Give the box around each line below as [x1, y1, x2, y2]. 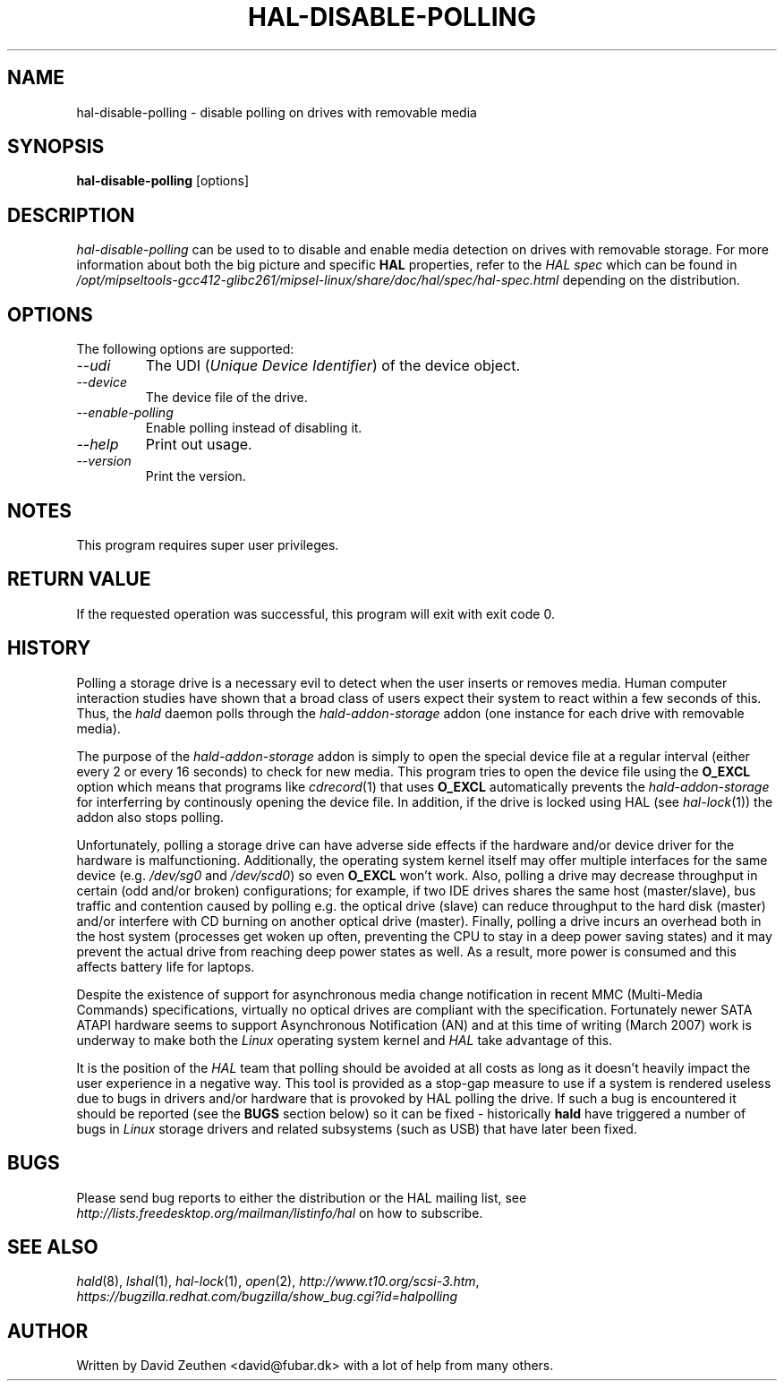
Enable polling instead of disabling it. [145, 420, 362, 436]
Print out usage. [145, 435, 252, 454]
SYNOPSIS [7, 135, 105, 159]
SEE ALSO [7, 1235, 98, 1258]
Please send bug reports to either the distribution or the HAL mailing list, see [76, 1189, 527, 1205]
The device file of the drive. [145, 390, 308, 406]
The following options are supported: [76, 341, 294, 357]
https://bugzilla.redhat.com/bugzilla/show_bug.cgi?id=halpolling [76, 1289, 458, 1305]
